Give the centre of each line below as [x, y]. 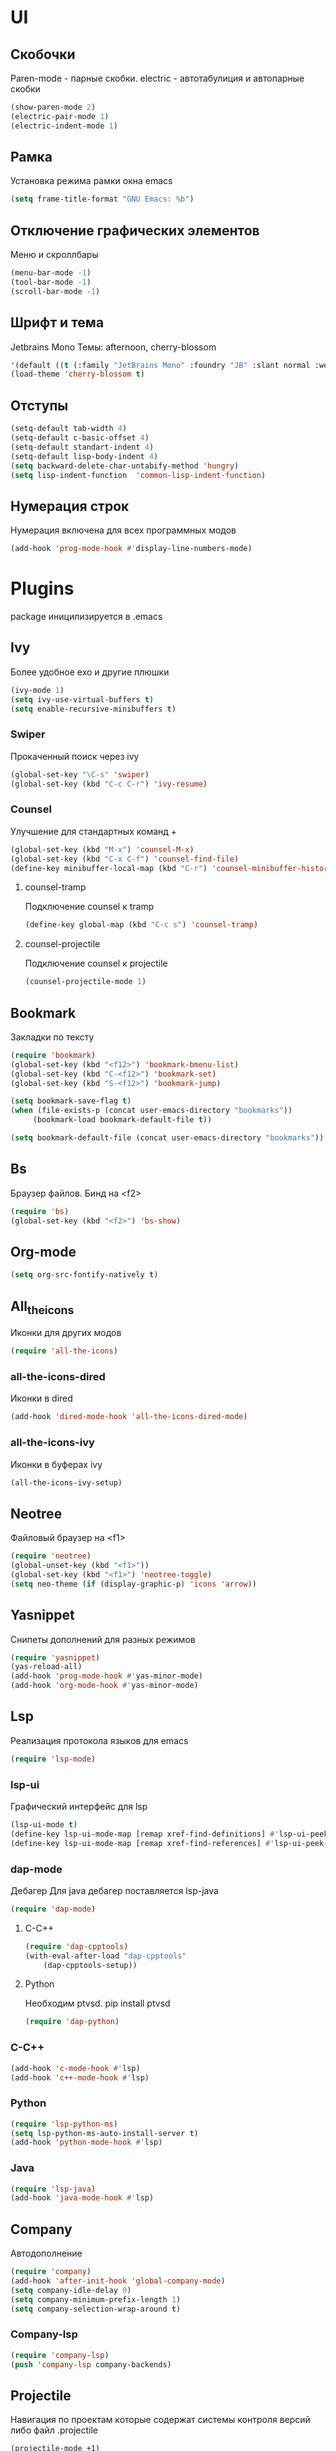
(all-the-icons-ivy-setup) [66, 1482]
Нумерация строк [70, 506]
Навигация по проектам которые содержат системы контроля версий [160, 2420]
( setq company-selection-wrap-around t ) [96, 2309]
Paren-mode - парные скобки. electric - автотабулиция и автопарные [157, 78]
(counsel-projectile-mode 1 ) [85, 982]
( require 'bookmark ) [53, 1055]
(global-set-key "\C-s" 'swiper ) [80, 774]
